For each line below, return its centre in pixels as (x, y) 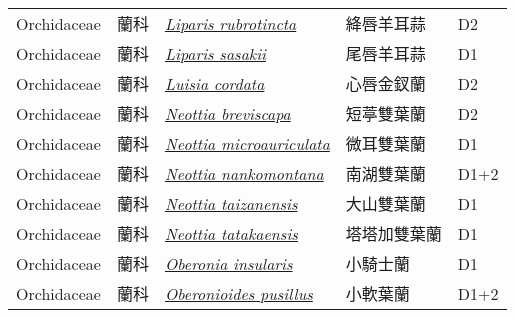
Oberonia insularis (228, 263)
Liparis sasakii (215, 53)
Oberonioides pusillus (238, 293)
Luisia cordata (214, 83)
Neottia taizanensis (231, 203)
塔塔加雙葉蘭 (393, 233)
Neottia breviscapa (227, 113)
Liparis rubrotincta (230, 23)
